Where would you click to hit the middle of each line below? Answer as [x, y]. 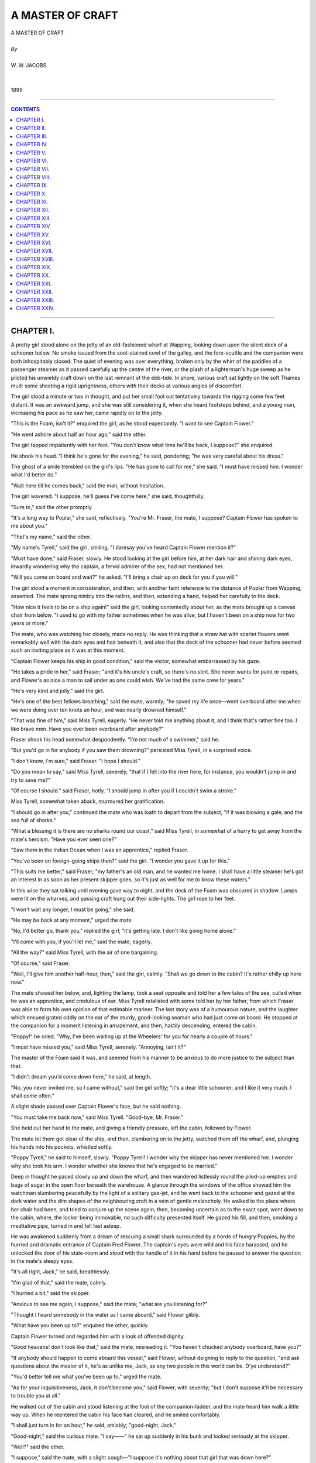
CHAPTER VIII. [33, 177]
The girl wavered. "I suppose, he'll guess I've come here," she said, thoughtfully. [108, 496]
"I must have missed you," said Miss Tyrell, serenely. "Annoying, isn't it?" [99, 1047]
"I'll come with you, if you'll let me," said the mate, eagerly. [81, 942]
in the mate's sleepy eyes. [42, 1261]
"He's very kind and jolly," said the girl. [58, 691]
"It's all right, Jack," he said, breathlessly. [61, 1272]
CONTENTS [25, 109]
